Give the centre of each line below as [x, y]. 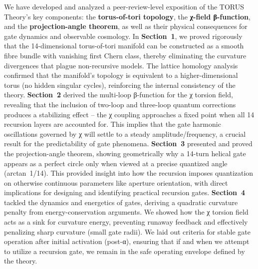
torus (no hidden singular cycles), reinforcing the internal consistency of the [120, 85]
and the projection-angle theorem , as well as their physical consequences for [126, 26]
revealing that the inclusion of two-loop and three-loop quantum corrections [120, 104]
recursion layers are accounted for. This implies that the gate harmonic [113, 124]
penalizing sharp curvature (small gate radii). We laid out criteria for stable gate [128, 231]
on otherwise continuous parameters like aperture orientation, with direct [116, 182]
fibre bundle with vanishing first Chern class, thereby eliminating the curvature [125, 55]
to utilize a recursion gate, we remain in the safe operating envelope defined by [125, 251]
